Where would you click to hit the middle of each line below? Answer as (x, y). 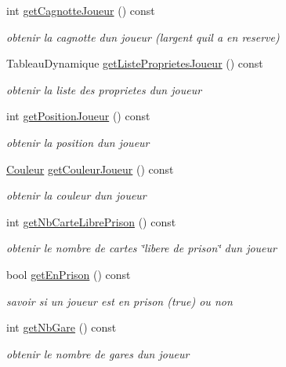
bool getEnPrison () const (69, 274)
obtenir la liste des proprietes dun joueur (104, 89)
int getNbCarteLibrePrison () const (91, 221)
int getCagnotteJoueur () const (81, 10)
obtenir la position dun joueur (78, 142)
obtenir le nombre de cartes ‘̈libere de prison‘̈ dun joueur (141, 248)
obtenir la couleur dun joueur (76, 195)
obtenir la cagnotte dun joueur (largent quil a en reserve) (143, 37)
